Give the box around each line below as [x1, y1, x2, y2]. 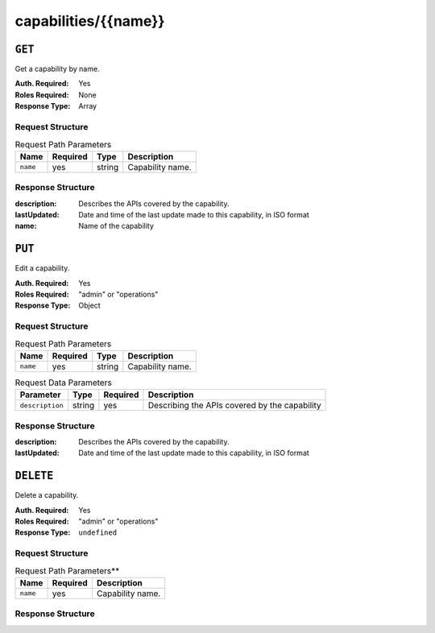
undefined [78, 528, 117, 537]
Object [78, 300, 101, 310]
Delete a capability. [14, 490, 79, 500]
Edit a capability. [14, 263, 70, 273]
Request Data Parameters [14, 377, 112, 388]
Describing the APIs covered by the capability [147, 399, 321, 411]
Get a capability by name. [14, 64, 100, 74]
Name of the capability [78, 221, 155, 231]
